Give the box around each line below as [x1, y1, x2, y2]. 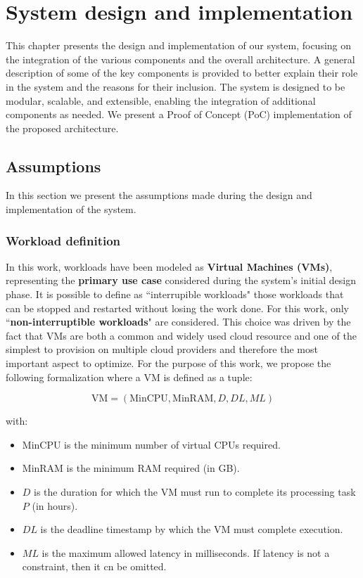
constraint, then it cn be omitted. [22, 559, 167, 574]
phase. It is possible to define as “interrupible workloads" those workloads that [6, 287, 344, 302]
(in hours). [32, 498, 78, 513]
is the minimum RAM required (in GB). [66, 461, 240, 475]
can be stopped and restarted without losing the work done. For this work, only [6, 300, 350, 315]
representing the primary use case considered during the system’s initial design [6, 273, 356, 288]
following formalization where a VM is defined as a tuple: [6, 369, 253, 384]
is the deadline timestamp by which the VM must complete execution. [40, 522, 343, 537]
